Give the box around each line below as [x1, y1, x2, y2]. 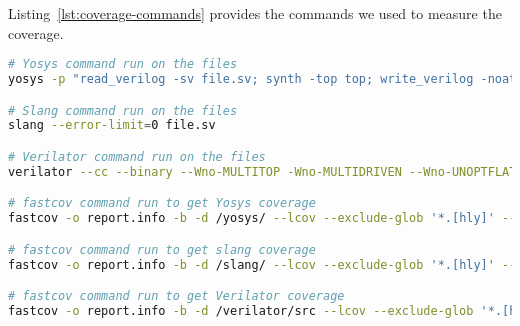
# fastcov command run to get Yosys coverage [8, 196, 316, 211]
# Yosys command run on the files [8, 57, 238, 72]
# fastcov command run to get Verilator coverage [8, 289, 345, 304]
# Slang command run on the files [8, 103, 238, 118]
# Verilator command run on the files [8, 150, 266, 164]
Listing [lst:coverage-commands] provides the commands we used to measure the [8, 3, 502, 23]
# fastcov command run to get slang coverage [8, 242, 316, 257]
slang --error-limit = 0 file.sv [8, 118, 216, 133]
